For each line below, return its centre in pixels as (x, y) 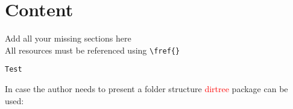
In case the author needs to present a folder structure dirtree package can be (146, 89)
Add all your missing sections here (68, 38)
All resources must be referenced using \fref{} (93, 50)
